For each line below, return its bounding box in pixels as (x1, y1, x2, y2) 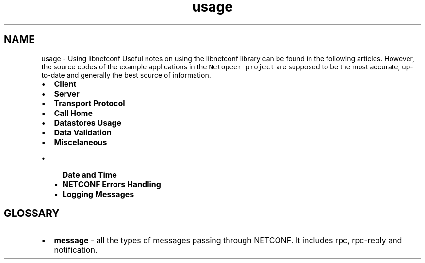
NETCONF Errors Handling (62, 179, 161, 189)
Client (54, 79, 77, 89)
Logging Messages (62, 189, 134, 199)
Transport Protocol (54, 98, 125, 108)
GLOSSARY (4, 207, 60, 220)
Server (54, 88, 80, 99)
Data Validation (54, 127, 112, 137)
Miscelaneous (54, 137, 107, 147)
